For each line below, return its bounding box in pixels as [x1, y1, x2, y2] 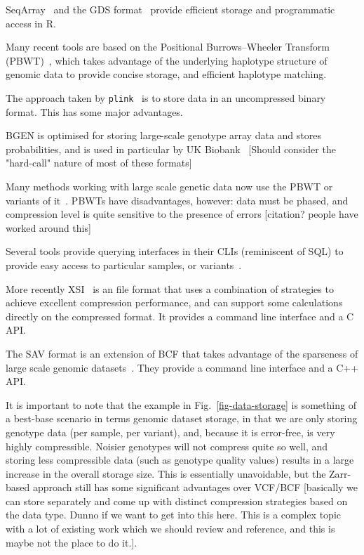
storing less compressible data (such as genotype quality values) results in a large [6, 452, 354, 467]
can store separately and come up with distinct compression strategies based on [6, 493, 348, 508]
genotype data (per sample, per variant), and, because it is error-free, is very [6, 424, 335, 439]
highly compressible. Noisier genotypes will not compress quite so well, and [6, 438, 328, 453]
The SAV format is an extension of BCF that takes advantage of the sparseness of [6, 346, 358, 360]
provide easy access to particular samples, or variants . [6, 257, 242, 272]
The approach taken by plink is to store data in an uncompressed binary [6, 90, 326, 105]
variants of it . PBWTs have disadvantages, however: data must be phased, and [6, 192, 349, 207]
